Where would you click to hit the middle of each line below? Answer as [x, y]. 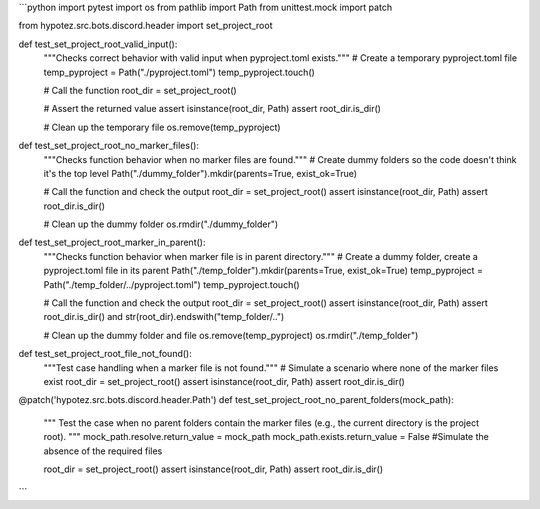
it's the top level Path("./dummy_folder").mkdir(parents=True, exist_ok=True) [200, 173]
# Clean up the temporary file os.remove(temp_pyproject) [162, 127]
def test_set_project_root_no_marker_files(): [109, 146]
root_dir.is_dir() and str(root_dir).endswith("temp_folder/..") [164, 317]
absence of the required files [103, 451]
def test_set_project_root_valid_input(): [98, 44]
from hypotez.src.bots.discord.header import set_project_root [145, 26]
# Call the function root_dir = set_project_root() [140, 90]
